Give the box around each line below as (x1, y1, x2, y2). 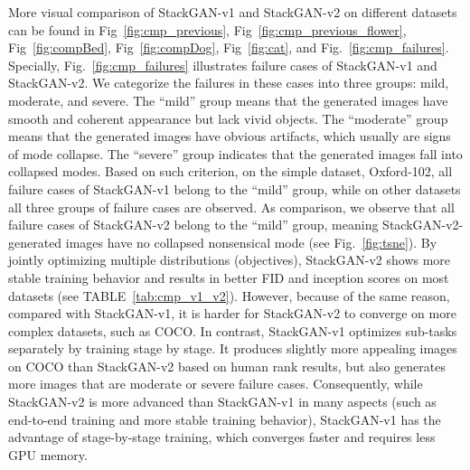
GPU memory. (8, 445, 88, 464)
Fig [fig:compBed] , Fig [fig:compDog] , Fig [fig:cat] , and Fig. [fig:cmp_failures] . (8, 38, 449, 57)
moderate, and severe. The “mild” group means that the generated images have (8, 90, 448, 109)
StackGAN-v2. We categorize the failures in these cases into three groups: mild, (8, 73, 449, 92)
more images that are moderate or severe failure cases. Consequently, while (8, 374, 423, 393)
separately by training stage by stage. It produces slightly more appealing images (8, 339, 457, 358)
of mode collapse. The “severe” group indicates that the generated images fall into (8, 144, 463, 163)
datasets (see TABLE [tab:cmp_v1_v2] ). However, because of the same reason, (8, 286, 450, 305)
